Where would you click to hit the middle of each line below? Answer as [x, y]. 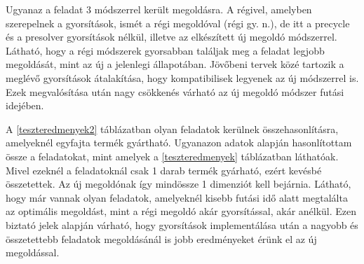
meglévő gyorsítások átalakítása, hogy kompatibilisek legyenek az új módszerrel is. [182, 77]
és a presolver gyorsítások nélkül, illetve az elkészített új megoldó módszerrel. [171, 37]
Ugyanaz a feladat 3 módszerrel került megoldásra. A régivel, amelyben [159, 9]
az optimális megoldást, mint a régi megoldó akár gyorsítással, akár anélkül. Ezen [181, 211]
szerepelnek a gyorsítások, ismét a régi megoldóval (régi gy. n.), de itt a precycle [178, 23]
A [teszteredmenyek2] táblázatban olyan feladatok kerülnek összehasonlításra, [172, 128]
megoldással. [33, 252]
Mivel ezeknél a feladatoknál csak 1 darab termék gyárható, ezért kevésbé [164, 170]
